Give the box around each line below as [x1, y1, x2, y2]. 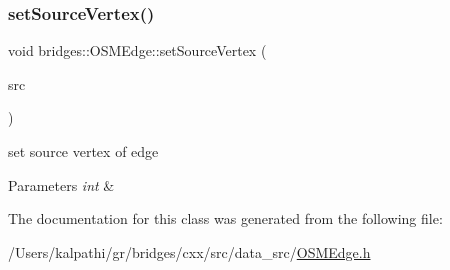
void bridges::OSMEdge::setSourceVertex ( [8, 40, 267, 61]
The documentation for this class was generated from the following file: [8, 208, 443, 229]
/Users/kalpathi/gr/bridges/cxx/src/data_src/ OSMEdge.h [8, 241, 371, 262]
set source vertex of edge [8, 141, 159, 161]
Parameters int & [8, 174, 115, 195]
